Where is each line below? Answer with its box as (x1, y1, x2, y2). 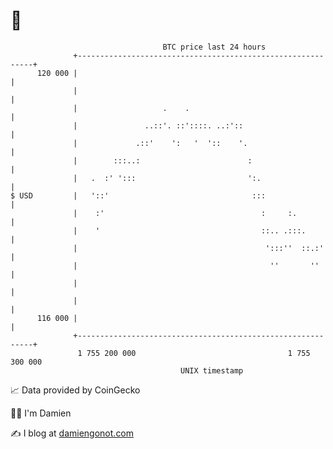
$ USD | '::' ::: (10, 190, 267, 201)
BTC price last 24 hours (162, 42, 267, 52)
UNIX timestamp (180, 365, 244, 376)
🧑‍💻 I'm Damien (10, 407, 72, 419)
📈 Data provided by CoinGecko (10, 384, 141, 396)
